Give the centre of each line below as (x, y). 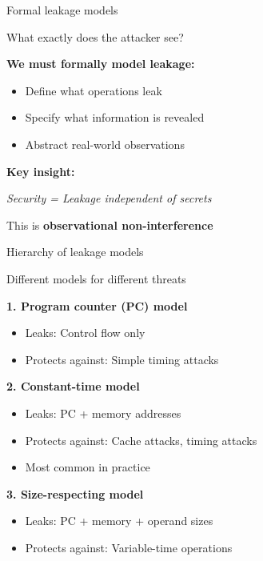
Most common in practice (88, 467)
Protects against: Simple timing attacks (122, 359)
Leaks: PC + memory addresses (103, 413)
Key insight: (41, 171)
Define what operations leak (94, 90)
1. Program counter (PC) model (97, 305)
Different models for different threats (96, 278)
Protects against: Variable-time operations (129, 547)
